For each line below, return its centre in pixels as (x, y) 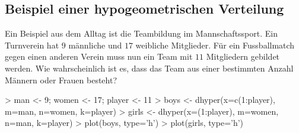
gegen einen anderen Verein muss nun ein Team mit (99, 56)
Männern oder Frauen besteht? (61, 80)
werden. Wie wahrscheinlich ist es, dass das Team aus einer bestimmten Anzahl (149, 68)
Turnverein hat (32, 45)
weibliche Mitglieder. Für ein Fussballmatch (215, 45)
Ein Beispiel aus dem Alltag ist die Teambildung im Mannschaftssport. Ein (141, 33)
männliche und (95, 45)
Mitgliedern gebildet (243, 56)
